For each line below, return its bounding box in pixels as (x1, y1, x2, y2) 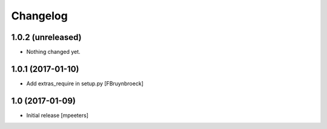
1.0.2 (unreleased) (11, 32, 82, 42)
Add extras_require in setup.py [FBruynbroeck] (26, 79, 144, 87)
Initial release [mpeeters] (26, 111, 89, 119)
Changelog (11, 9, 68, 22)
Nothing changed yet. (26, 48, 81, 56)
